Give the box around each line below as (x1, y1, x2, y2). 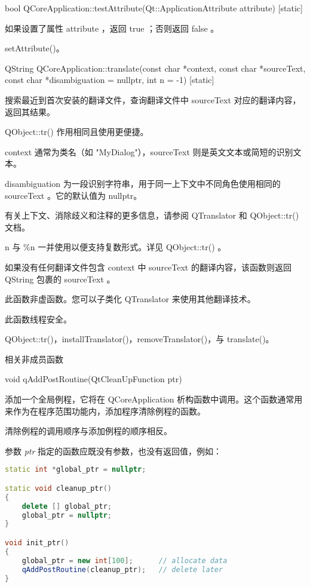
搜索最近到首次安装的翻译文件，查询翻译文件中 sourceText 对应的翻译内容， (5, 93, 301, 106)
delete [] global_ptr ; (22, 502, 112, 511)
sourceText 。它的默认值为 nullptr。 (5, 189, 142, 201)
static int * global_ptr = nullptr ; (5, 465, 146, 474)
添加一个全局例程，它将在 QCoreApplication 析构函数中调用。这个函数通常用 (5, 393, 303, 405)
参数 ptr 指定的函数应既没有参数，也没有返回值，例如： (5, 444, 222, 457)
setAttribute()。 (5, 42, 65, 54)
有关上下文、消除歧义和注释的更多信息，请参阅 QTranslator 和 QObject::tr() (5, 209, 299, 222)
